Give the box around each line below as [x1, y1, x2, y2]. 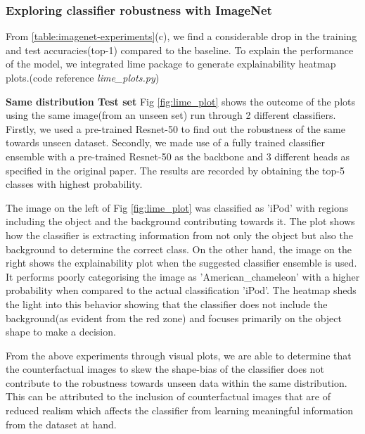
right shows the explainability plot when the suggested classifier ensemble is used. [6, 255, 357, 270]
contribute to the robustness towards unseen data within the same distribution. [6, 375, 347, 390]
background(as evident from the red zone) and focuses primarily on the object [6, 310, 342, 325]
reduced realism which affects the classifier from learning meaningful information [6, 403, 354, 418]
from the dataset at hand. [6, 416, 117, 431]
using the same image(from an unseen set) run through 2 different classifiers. [6, 108, 336, 122]
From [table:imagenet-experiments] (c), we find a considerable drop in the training [6, 29, 357, 44]
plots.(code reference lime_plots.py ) [6, 70, 160, 84]
